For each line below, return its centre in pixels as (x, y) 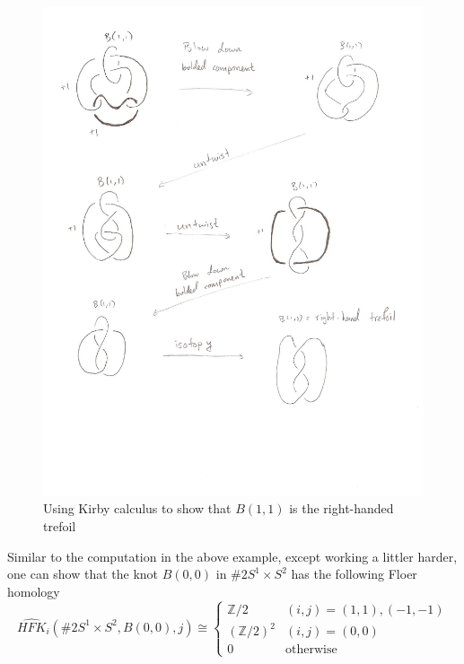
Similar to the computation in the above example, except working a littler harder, (232, 556)
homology (34, 591)
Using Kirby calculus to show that (137, 508)
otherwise (311, 650)
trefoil (60, 525)
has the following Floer (354, 574)
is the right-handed (341, 508)
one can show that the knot (83, 574)
